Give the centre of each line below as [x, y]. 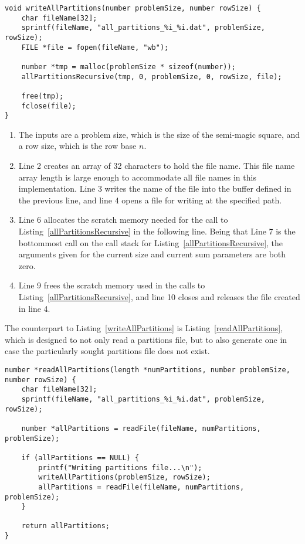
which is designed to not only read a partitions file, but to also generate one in [146, 339]
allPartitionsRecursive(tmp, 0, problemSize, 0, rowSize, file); [152, 76]
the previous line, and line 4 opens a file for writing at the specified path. [150, 200]
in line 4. [34, 308]
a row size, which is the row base [77, 146]
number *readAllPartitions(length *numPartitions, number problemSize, [148, 370]
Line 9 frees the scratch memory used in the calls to [112, 285]
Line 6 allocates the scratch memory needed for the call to [123, 220]
